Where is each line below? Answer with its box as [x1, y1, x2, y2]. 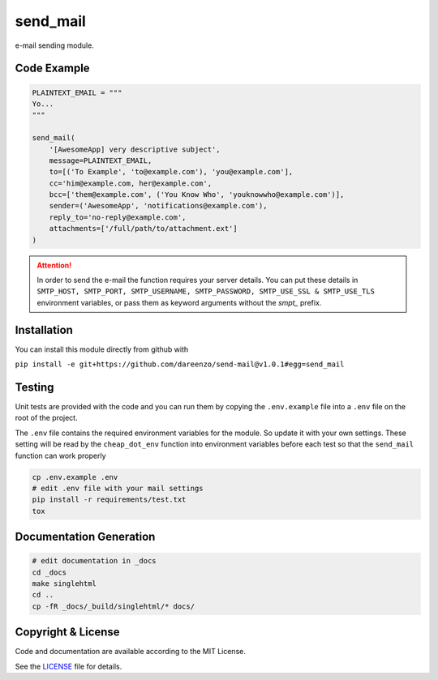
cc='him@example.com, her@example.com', [49, 178, 213, 188]
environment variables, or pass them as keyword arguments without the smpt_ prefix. [36, 297, 322, 307]
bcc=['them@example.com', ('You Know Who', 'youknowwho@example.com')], [49, 190, 345, 199]
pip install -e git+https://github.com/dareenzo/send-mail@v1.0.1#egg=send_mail [15, 360, 345, 369]
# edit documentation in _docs [32, 556, 157, 566]
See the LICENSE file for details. [15, 661, 122, 671]
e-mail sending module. [15, 41, 95, 50]
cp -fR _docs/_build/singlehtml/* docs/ [32, 601, 195, 611]
